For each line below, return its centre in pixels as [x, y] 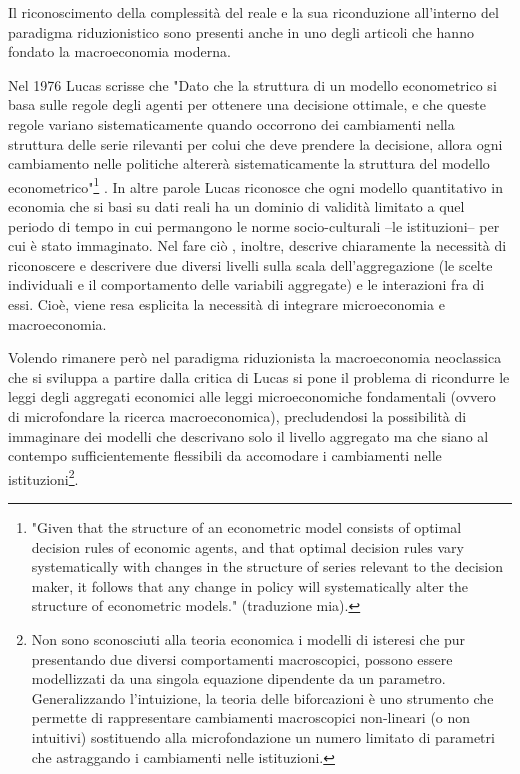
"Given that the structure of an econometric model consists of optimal [246, 526]
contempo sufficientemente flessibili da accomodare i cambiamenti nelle [225, 455]
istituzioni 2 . [43, 477]
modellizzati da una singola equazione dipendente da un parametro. [238, 678]
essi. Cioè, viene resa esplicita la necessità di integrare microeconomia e [226, 303]
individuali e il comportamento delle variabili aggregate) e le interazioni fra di [246, 284]
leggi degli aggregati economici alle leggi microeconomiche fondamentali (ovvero [252, 396]
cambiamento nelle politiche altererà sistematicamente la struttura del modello [249, 163]
